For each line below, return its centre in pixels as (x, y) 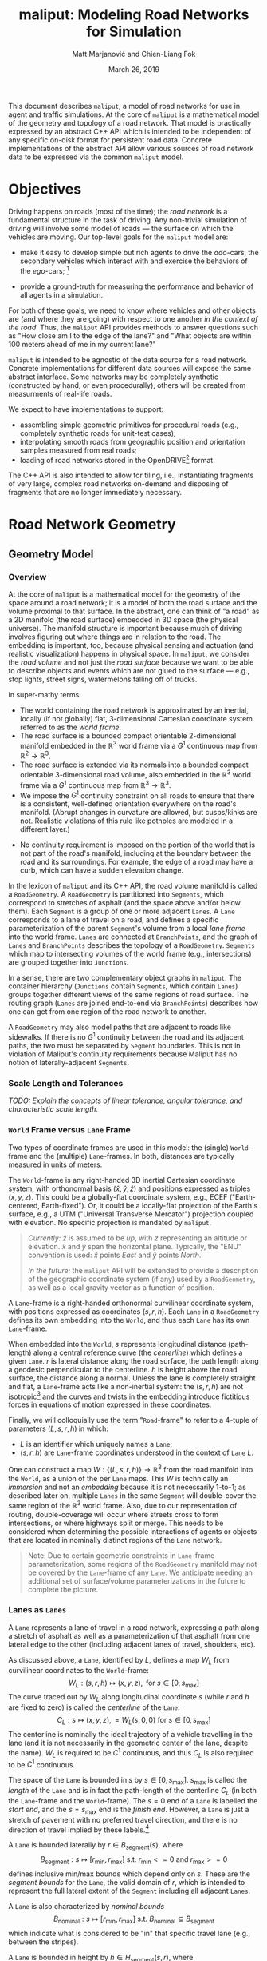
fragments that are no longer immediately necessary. (95, 493)
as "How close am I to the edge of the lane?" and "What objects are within (130, 335)
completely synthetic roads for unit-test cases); (98, 433)
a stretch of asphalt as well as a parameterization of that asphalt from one (130, 1635)
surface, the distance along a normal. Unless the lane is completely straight (132, 1378)
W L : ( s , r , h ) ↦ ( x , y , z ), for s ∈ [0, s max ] (134, 1683)
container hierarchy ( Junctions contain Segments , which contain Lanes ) (123, 986)
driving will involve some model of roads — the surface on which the (121, 228)
